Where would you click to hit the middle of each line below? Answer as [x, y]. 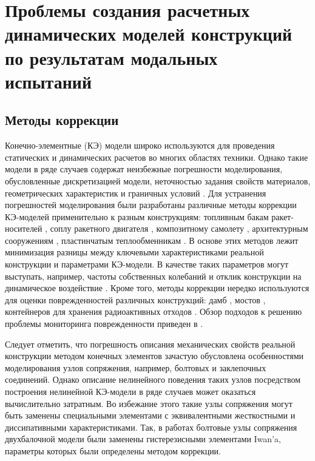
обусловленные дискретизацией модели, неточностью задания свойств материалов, [158, 180]
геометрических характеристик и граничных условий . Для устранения [136, 193]
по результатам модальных [111, 57]
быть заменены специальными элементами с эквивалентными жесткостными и [150, 415]
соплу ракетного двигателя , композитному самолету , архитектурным [179, 228]
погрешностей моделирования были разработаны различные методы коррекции [151, 205]
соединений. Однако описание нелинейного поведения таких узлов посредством [153, 379]
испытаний [49, 81]
